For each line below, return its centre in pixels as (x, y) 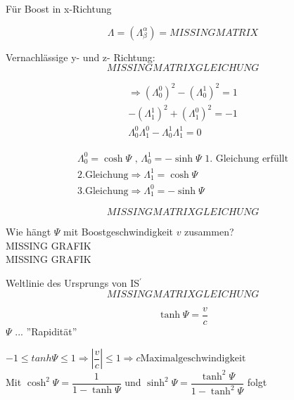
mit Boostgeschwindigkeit (118, 232)
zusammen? (209, 232)
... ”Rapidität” (46, 331)
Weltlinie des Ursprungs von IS (73, 282)
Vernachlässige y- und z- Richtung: (81, 57)
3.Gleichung (103, 191)
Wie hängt (28, 232)
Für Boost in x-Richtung (59, 8)
